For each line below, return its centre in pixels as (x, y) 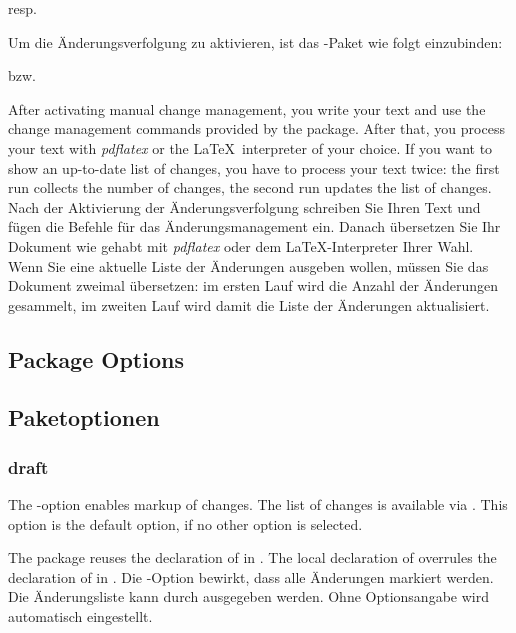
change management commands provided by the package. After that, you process (256, 128)
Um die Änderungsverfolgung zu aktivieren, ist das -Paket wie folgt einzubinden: (255, 41)
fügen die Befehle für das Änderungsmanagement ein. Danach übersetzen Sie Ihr (254, 226)
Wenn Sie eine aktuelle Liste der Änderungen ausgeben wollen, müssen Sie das (248, 265)
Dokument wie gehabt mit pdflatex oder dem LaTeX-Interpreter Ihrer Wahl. (241, 245)
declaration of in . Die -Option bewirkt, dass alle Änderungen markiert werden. (251, 576)
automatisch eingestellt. (80, 616)
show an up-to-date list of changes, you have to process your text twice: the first (254, 167)
